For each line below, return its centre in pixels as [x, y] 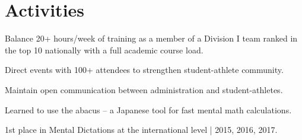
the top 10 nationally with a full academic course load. [104, 50]
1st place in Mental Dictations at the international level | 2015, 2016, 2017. [141, 130]
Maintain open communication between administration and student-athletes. [144, 89]
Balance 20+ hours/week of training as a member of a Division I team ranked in [151, 38]
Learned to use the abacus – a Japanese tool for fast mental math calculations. [148, 109]
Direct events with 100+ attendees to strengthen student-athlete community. [144, 70]
